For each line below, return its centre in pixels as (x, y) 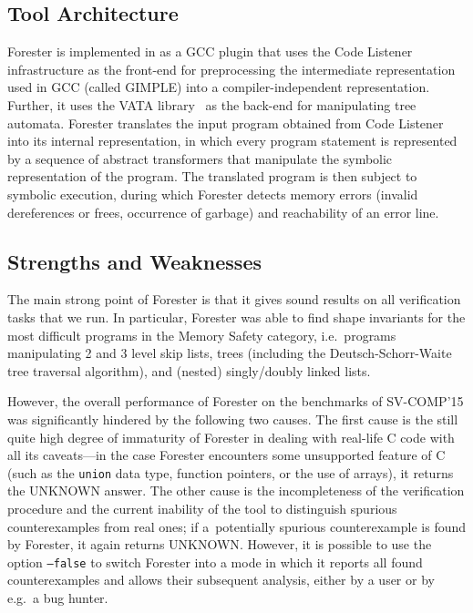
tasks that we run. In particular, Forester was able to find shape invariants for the (236, 317)
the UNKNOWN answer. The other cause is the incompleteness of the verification (236, 490)
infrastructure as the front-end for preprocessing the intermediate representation (231, 69)
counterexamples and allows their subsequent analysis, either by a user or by (221, 580)
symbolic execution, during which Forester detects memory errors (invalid (213, 194)
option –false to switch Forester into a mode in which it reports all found (215, 562)
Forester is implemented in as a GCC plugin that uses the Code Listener (210, 51)
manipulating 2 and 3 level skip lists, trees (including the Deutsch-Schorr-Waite (230, 353)
